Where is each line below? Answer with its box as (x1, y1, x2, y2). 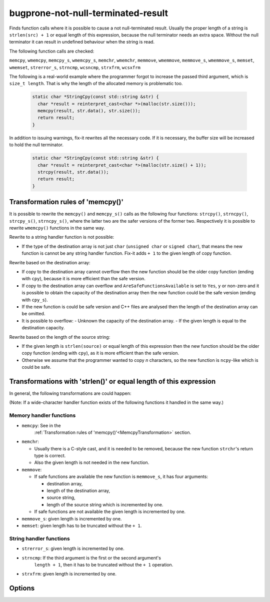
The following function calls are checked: (9, 48, 94, 54)
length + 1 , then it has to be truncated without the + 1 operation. (34, 561, 173, 567)
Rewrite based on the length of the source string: (9, 334, 110, 340)
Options (9, 584, 35, 592)
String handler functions (9, 535, 70, 542)
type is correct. (34, 453, 66, 459)
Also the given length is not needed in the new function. (34, 459, 149, 465)
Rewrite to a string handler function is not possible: (9, 234, 114, 240)
